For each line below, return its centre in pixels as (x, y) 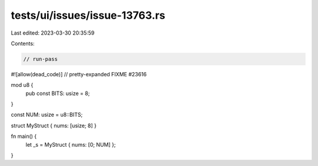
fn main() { (24, 136)
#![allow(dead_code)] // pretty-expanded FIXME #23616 (79, 74)
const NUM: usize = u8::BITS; (47, 115)
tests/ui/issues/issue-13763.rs (88, 15)
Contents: (23, 43)
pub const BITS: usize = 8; (58, 93)
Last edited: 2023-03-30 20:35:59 (53, 33)
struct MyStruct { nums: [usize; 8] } (54, 126)
